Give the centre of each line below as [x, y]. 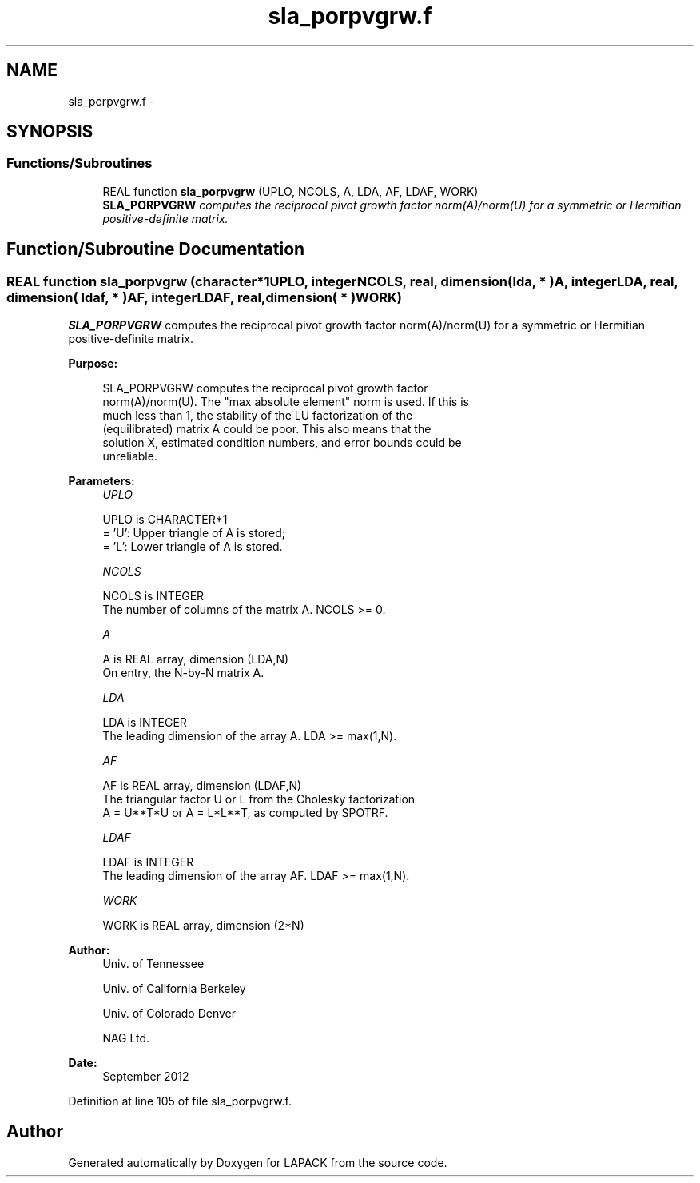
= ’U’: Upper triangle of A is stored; [194, 533]
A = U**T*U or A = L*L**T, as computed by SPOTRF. [245, 813]
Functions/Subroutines [80, 163]
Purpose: [93, 364]
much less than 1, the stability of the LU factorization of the [258, 416]
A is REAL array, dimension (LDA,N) [196, 659]
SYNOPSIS [50, 132]
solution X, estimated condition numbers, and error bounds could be [282, 443]
